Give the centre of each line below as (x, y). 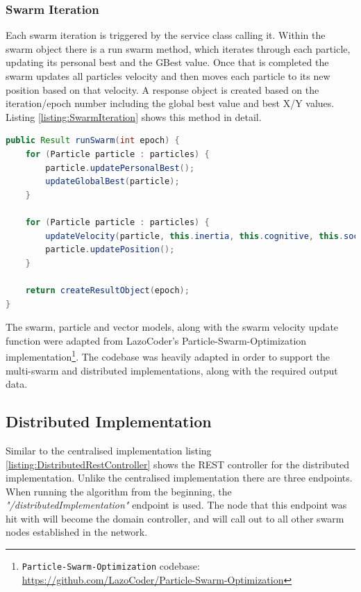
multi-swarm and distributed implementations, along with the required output (172, 370)
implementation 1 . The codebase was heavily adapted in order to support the (168, 355)
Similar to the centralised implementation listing (109, 450)
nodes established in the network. (77, 532)
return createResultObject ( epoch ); (107, 290)
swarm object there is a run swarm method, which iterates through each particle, (178, 48)
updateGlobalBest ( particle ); (112, 182)
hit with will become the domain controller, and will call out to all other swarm (175, 518)
